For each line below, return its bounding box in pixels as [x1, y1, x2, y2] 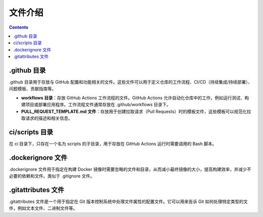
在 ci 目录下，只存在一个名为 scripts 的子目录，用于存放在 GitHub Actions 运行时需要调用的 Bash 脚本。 [9, 141, 217, 146]
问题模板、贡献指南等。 [9, 86, 56, 92]
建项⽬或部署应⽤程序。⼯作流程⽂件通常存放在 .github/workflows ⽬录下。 [21, 102, 171, 108]
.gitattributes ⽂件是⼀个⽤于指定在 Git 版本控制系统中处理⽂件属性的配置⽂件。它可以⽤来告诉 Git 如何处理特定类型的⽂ [9, 199, 248, 204]
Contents [9, 24, 29, 30]
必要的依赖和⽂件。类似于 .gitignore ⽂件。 [9, 173, 95, 179]
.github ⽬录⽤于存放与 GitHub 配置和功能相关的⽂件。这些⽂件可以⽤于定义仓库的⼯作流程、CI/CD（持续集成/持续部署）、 [9, 79, 253, 85]
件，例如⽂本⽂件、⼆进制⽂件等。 [9, 205, 77, 211]
